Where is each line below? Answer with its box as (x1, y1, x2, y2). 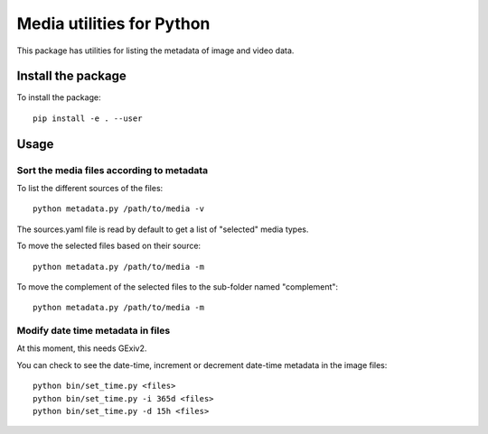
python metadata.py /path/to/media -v (33, 204, 205, 214)
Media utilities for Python (16, 14, 211, 33)
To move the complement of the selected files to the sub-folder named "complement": (16, 281, 339, 292)
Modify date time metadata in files (16, 325, 171, 337)
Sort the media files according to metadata (16, 163, 209, 176)
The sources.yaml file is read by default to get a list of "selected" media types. (16, 224, 309, 235)
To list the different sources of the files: (16, 183, 164, 193)
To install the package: (16, 92, 101, 103)
